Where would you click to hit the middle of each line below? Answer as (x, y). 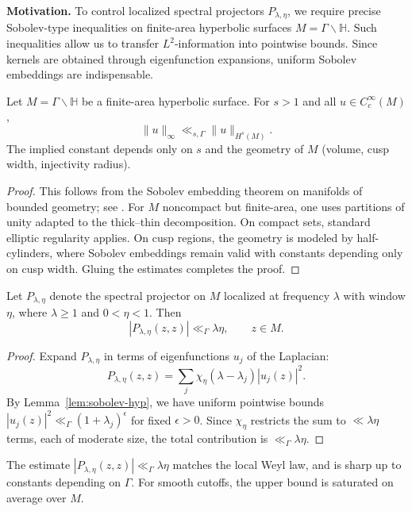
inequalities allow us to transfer (83, 43)
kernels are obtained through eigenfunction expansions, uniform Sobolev (182, 58)
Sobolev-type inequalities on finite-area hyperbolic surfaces (149, 27)
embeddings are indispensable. (80, 74)
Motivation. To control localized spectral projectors (135, 10)
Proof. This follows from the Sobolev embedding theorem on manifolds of (185, 191)
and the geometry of (254, 148)
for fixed (151, 419)
